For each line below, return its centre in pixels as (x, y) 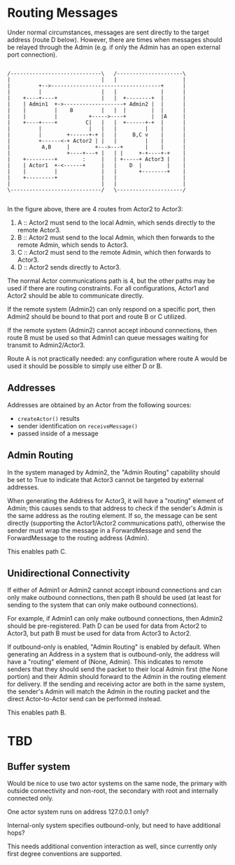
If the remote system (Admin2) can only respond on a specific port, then (111, 309)
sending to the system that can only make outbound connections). (103, 605)
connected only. (30, 799)
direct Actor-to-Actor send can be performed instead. (85, 699)
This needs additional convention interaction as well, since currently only (112, 846)
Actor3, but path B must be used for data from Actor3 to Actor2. (99, 633)
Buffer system (39, 767)
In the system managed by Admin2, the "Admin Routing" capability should (114, 472)
